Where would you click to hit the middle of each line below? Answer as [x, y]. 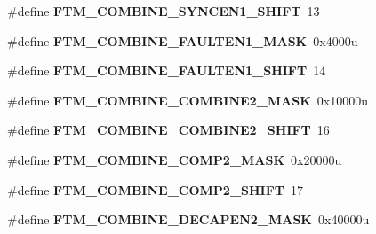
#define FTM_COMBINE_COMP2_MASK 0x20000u [175, 159]
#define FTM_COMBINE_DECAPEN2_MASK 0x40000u [188, 219]
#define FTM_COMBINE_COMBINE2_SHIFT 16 [168, 130]
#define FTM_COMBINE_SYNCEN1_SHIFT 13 [164, 11]
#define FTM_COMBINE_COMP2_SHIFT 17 [156, 189]
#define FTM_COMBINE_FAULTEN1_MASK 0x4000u [183, 40]
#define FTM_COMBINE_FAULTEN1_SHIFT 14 [167, 70]
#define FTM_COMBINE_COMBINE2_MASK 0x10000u [188, 100]
